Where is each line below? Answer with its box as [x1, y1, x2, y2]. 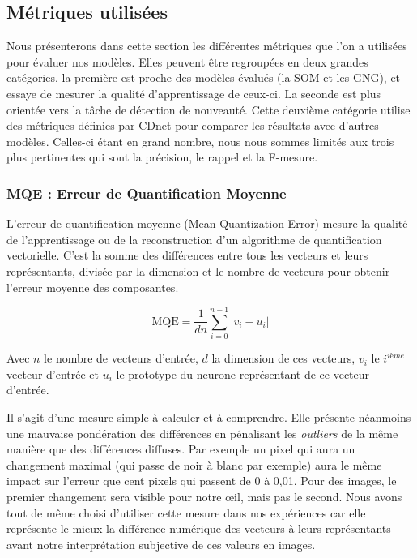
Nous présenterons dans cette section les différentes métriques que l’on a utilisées [6, 37, 407, 54]
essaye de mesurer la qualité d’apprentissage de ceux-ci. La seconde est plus [6, 84, 381, 101]
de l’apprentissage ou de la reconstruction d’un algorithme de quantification [6, 230, 382, 247]
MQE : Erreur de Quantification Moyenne [6, 182, 287, 203]
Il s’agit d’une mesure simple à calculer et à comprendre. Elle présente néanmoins [6, 409, 411, 426]
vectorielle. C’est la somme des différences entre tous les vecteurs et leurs [6, 247, 368, 264]
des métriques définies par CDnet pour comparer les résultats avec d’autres [6, 117, 379, 134]
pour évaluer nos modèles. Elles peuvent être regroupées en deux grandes [6, 53, 368, 70]
